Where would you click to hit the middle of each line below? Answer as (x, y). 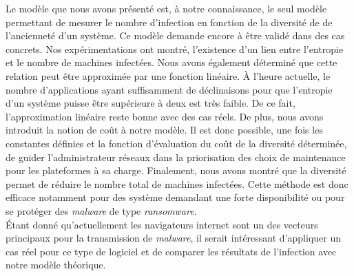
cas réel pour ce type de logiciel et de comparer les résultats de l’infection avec (171, 251)
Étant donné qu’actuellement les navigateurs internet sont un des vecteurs (162, 224)
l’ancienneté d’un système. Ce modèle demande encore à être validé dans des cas (175, 35)
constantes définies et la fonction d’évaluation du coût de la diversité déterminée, (176, 143)
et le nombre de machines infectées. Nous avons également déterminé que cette (171, 62)
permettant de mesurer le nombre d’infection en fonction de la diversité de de (169, 22)
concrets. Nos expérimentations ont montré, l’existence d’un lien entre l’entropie (175, 49)
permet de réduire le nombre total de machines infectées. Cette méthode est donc (177, 183)
